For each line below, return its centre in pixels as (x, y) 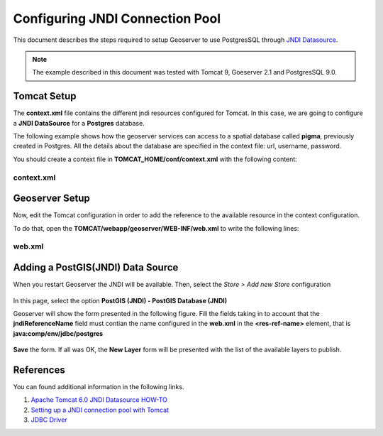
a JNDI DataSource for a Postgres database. (79, 123)
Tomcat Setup (45, 96)
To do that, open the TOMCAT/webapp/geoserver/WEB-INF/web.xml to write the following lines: (156, 228)
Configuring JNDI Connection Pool (117, 18)
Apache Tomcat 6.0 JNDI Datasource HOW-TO (99, 400)
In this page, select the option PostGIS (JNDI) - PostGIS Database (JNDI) (120, 300)
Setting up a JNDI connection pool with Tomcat (100, 410)
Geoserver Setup (51, 198)
